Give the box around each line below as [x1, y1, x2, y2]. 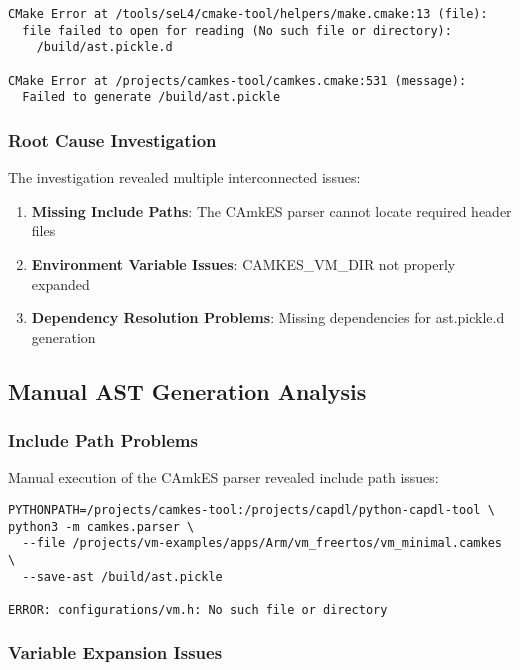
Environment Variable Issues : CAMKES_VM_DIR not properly [31, 253, 456, 274]
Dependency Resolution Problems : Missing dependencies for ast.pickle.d [31, 307, 505, 328]
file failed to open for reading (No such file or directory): [22, 23, 452, 38]
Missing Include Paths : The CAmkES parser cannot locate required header [31, 200, 512, 221]
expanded [31, 273, 90, 294]
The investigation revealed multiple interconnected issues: [8, 167, 361, 188]
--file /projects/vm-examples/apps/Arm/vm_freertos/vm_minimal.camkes [22, 536, 502, 551]
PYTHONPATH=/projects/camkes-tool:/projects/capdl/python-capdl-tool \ [8, 502, 495, 517]
